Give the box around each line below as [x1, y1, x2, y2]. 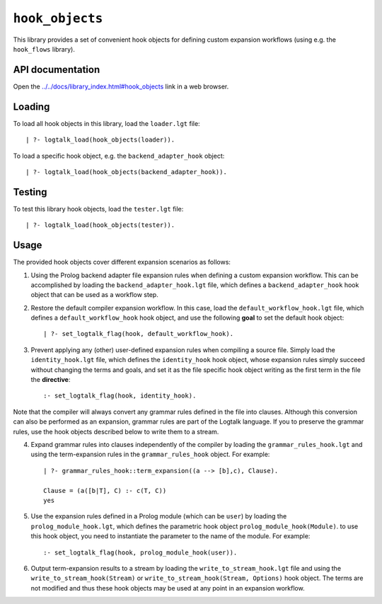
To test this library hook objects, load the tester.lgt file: [13, 204, 184, 213]
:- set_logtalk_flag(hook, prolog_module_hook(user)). [43, 548, 238, 557]
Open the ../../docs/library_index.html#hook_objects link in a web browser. [13, 82, 229, 91]
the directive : [30, 376, 71, 384]
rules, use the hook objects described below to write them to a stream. [13, 427, 219, 436]
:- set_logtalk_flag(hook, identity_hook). [43, 392, 197, 400]
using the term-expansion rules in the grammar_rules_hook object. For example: [30, 450, 270, 459]
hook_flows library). [13, 45, 76, 53]
